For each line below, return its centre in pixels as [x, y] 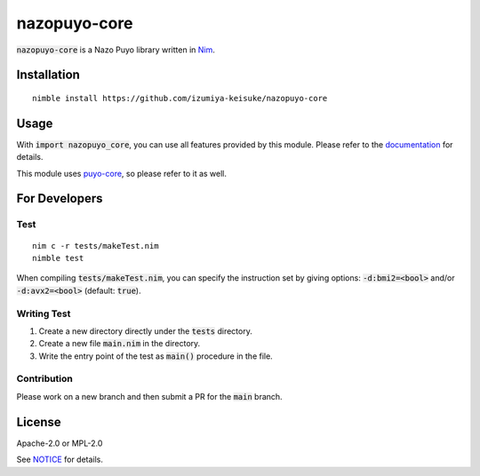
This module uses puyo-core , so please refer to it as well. [121, 173]
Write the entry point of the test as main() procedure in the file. [156, 356]
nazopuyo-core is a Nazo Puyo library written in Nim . [116, 50]
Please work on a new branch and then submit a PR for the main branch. [150, 396]
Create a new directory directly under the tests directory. [145, 331]
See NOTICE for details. [60, 460]
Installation [48, 75]
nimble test [58, 258]
